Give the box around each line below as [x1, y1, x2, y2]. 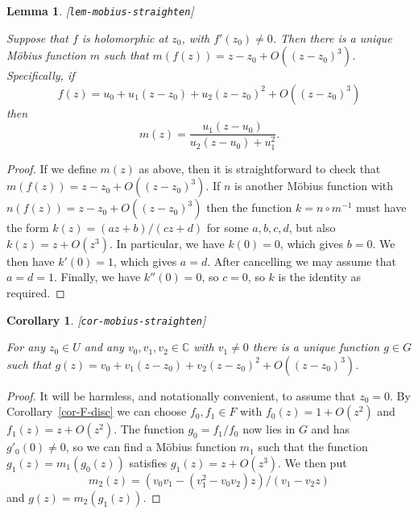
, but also [288, 219, 336, 236]
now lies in [242, 421, 296, 437]
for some [206, 219, 249, 236]
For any [6, 338, 45, 355]
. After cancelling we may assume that [207, 252, 396, 269]
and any [84, 338, 124, 355]
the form [6, 219, 49, 236]
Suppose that [6, 29, 68, 46]
